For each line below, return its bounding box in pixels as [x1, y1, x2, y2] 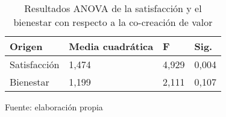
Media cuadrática [69, 39, 154, 53]
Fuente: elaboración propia [5, 101, 103, 113]
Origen [10, 39, 43, 53]
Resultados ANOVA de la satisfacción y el [24, 1, 202, 15]
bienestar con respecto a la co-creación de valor [13, 15, 213, 29]
